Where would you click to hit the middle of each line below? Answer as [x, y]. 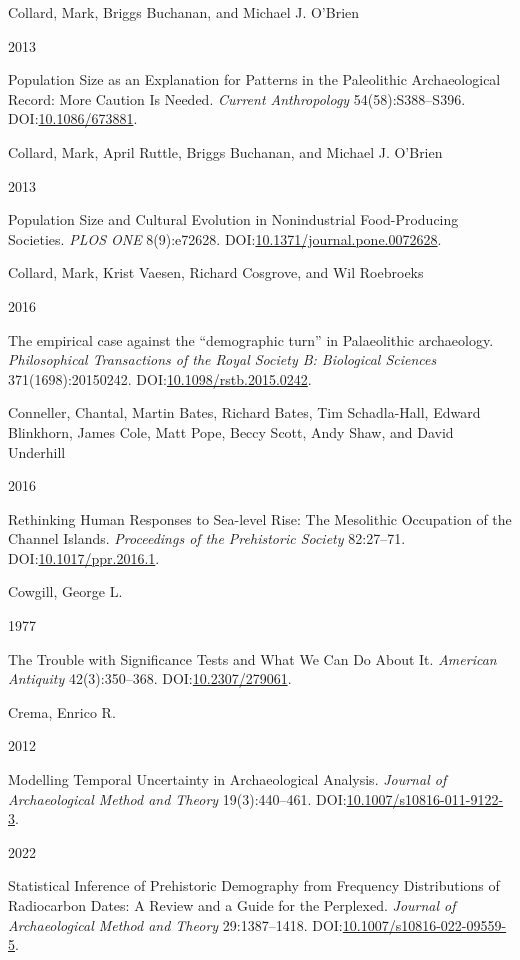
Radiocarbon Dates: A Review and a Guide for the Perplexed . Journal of [232, 905]
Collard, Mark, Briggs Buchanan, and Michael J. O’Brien [184, 12]
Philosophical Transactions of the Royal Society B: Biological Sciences [222, 359]
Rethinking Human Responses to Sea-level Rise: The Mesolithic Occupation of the [260, 518]
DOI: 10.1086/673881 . [73, 118]
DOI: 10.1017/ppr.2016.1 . [84, 557]
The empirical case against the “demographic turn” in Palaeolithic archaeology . [251, 339]
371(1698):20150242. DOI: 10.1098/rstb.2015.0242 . [160, 378]
